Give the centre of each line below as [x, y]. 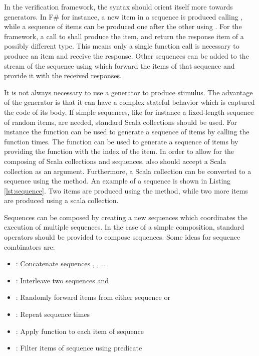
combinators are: [30, 246]
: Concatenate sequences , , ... [61, 263]
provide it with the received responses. [63, 75]
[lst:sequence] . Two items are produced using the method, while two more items [126, 190]
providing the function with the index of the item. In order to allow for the [119, 151]
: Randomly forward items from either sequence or [93, 297]
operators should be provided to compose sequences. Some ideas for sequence [122, 237]
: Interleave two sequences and [62, 280]
